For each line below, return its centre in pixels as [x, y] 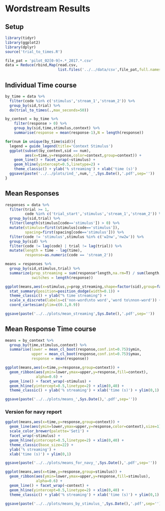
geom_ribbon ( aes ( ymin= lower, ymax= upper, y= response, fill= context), [79, 372]
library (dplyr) [21, 47]
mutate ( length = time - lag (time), [46, 251]
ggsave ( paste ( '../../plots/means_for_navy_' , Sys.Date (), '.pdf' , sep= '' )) [81, 463]
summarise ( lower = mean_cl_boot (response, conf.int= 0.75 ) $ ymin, [75, 350]
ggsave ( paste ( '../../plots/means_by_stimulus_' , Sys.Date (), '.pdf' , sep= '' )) [84, 504]
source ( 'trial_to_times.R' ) [34, 52]
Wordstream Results [48, 9]
